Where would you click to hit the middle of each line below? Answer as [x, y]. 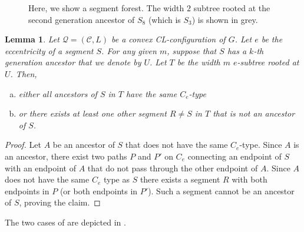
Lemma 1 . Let [32, 39]
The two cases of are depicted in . [65, 222]
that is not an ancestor [254, 113]
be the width [199, 62]
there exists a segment [180, 179]
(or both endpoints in [99, 190]
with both [250, 179]
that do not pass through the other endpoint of [173, 168]
